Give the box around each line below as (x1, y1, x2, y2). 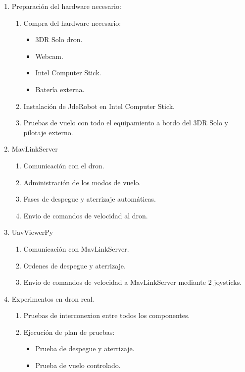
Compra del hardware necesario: (23, 17, 121, 28)
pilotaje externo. (23, 127, 73, 137)
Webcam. (35, 51, 63, 61)
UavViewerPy (11, 227, 53, 237)
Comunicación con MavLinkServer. (23, 243, 129, 254)
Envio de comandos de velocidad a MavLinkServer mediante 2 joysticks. (23, 277, 242, 287)
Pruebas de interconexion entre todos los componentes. (23, 310, 190, 320)
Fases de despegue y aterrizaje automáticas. (23, 194, 156, 204)
